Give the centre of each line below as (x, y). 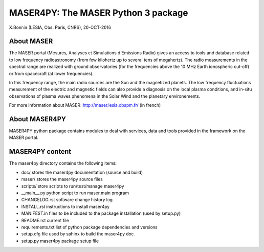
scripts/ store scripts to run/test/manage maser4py (73, 186)
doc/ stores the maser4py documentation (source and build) (82, 172)
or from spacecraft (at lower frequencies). (51, 73)
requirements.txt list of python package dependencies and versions (89, 227)
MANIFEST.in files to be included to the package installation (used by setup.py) (101, 213)
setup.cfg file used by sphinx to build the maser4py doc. (78, 234)
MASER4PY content (40, 152)
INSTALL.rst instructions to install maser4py (66, 206)
